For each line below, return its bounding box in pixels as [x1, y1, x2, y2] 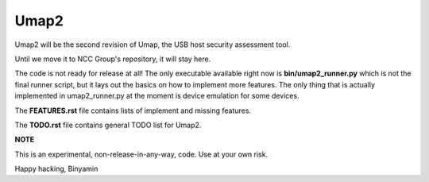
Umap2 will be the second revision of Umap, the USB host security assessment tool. [14, 40, 291, 49]
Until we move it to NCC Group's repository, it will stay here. [14, 54, 211, 64]
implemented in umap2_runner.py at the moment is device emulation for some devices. [14, 91, 300, 101]
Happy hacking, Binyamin [14, 164, 99, 174]
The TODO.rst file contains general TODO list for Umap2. [14, 120, 202, 130]
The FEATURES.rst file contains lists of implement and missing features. [14, 106, 252, 115]
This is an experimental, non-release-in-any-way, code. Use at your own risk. [14, 149, 269, 159]
